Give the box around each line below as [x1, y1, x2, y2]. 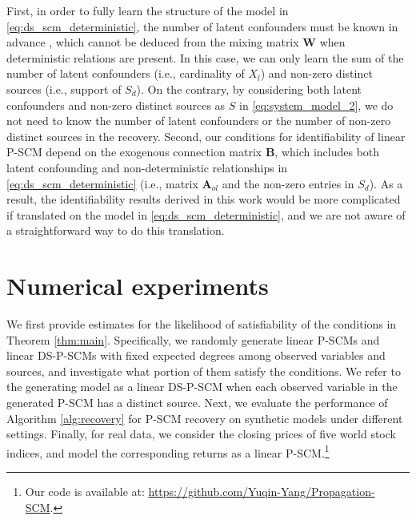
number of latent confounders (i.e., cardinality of [6, 65, 245, 82]
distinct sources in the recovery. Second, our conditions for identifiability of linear [6, 127, 406, 144]
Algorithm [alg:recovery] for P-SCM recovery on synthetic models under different [6, 409, 403, 426]
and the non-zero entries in [222, 175, 354, 191]
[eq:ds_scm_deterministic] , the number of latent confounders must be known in [6, 18, 398, 34]
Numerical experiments [6, 269, 269, 302]
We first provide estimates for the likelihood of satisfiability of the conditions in [6, 316, 397, 333]
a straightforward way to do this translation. [6, 222, 225, 239]
